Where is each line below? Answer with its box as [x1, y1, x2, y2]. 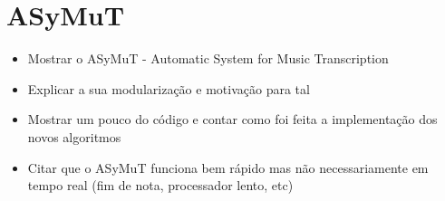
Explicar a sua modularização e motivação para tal [27, 79, 310, 98]
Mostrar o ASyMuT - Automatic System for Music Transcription [27, 49, 389, 68]
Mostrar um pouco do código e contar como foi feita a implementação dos [27, 110, 438, 129]
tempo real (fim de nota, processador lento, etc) [27, 176, 294, 195]
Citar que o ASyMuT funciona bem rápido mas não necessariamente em [27, 158, 429, 177]
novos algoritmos [27, 127, 121, 146]
